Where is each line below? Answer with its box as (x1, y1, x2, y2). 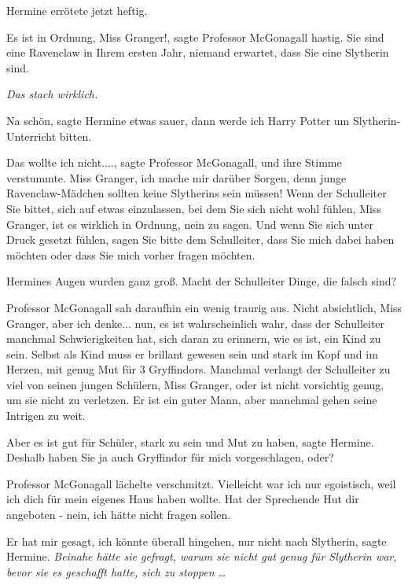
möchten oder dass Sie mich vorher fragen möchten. (6, 246, 255, 263)
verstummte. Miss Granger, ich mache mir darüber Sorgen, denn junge (6, 169, 347, 186)
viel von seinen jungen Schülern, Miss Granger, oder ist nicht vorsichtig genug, (6, 376, 384, 392)
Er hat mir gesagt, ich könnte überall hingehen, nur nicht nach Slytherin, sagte (6, 532, 387, 549)
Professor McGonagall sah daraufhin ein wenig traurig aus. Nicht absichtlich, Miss (6, 299, 402, 315)
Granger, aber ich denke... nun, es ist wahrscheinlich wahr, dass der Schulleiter (6, 315, 385, 331)
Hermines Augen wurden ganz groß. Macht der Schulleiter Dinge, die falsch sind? (6, 273, 397, 289)
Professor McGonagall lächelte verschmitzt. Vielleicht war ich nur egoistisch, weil (6, 475, 396, 491)
